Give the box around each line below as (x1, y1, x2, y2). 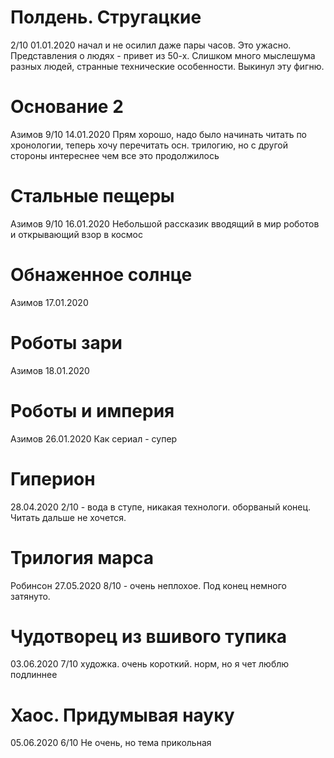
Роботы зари (10, 331, 123, 354)
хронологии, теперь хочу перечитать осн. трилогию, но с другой (10, 139, 289, 151)
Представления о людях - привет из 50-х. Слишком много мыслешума (10, 49, 316, 61)
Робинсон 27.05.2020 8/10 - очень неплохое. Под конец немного (10, 579, 287, 591)
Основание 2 (10, 96, 124, 118)
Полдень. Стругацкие (10, 6, 202, 29)
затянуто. (10, 590, 51, 602)
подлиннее (10, 669, 58, 681)
